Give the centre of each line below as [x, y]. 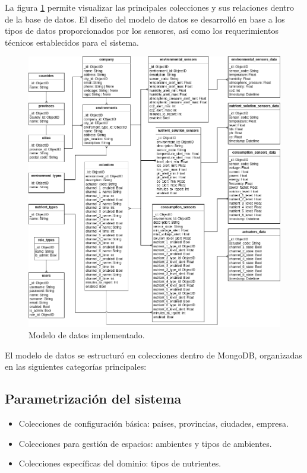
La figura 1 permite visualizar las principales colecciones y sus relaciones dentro [150, 7]
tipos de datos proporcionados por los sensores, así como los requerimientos [142, 31]
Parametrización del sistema [93, 399]
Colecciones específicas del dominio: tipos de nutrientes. [120, 463]
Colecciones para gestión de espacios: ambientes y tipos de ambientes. [145, 443]
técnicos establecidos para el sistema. [72, 42]
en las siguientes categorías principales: [76, 366]
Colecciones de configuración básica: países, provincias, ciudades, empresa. [153, 423]
